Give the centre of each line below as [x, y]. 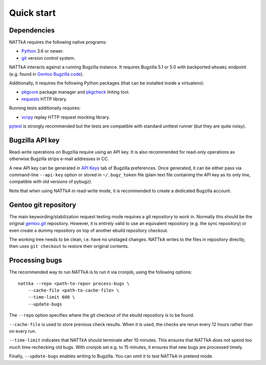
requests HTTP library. [44, 99]
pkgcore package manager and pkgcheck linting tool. [76, 92]
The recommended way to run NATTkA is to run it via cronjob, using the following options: [100, 272]
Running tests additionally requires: [45, 108]
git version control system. [49, 58]
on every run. [23, 331]
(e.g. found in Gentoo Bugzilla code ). [46, 74]
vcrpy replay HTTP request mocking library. [66, 117]
